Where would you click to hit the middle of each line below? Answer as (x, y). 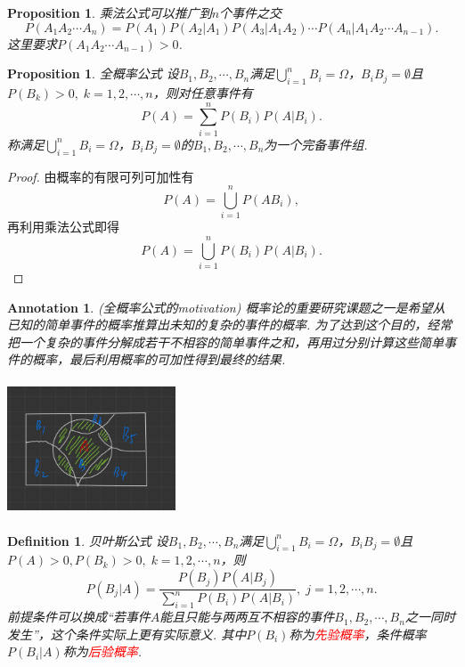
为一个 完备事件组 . (316, 144)
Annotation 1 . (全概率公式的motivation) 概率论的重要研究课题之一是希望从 (226, 307)
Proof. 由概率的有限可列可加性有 (101, 176)
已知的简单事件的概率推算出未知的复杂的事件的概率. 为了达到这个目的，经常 (230, 325)
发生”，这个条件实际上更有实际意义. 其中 (127, 634)
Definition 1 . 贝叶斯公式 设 (88, 540)
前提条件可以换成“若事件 (79, 617)
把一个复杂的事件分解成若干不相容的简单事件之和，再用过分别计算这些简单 (225, 342)
